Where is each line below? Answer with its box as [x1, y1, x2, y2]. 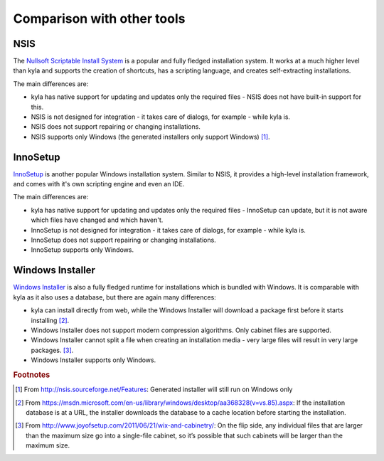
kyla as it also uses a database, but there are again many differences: [13, 292, 216, 302]
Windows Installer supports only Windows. [31, 356, 156, 364]
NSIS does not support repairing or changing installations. [31, 122, 201, 131]
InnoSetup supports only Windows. [31, 245, 134, 254]
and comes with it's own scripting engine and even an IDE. [13, 180, 185, 189]
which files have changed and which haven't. [31, 216, 164, 224]
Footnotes [13, 370, 50, 380]
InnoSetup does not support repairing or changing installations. [31, 235, 216, 245]
